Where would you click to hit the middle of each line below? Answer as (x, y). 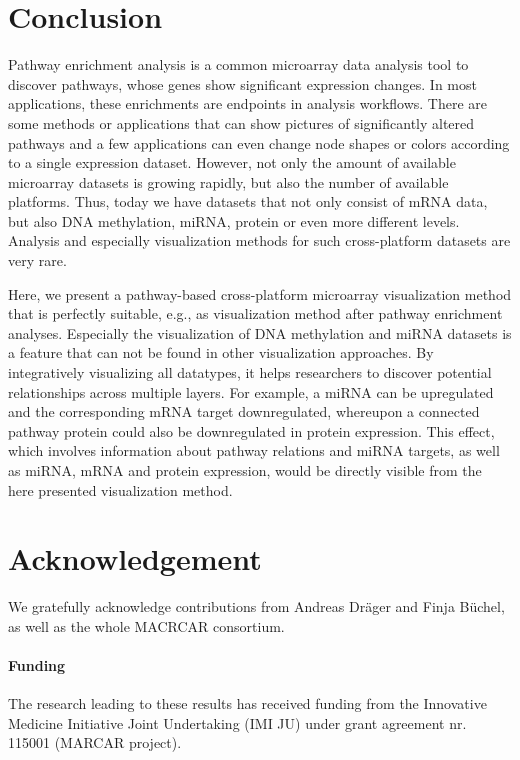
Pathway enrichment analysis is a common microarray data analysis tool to (238, 64)
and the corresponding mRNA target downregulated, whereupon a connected (244, 411)
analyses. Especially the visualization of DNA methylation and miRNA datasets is (260, 332)
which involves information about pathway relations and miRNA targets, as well (254, 450)
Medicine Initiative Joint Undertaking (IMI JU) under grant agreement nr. (237, 722)
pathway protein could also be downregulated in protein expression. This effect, (251, 430)
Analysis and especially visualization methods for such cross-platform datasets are (259, 240)
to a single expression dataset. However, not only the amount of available (232, 162)
